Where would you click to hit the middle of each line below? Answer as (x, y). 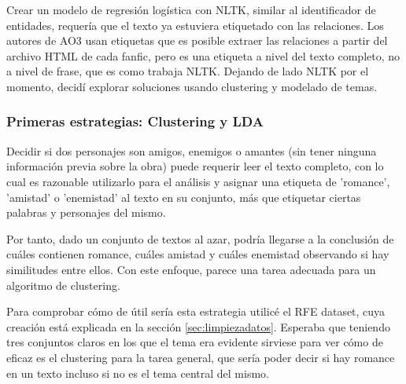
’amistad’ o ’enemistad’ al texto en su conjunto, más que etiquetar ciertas (184, 197)
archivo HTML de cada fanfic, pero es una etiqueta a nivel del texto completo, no (203, 55)
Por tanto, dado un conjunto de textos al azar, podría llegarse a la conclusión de (200, 238)
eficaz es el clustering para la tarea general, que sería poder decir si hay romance (201, 357)
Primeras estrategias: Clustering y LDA (135, 121)
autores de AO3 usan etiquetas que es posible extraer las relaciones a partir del (197, 40)
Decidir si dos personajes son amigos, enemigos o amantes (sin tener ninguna (192, 150)
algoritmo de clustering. (63, 285)
